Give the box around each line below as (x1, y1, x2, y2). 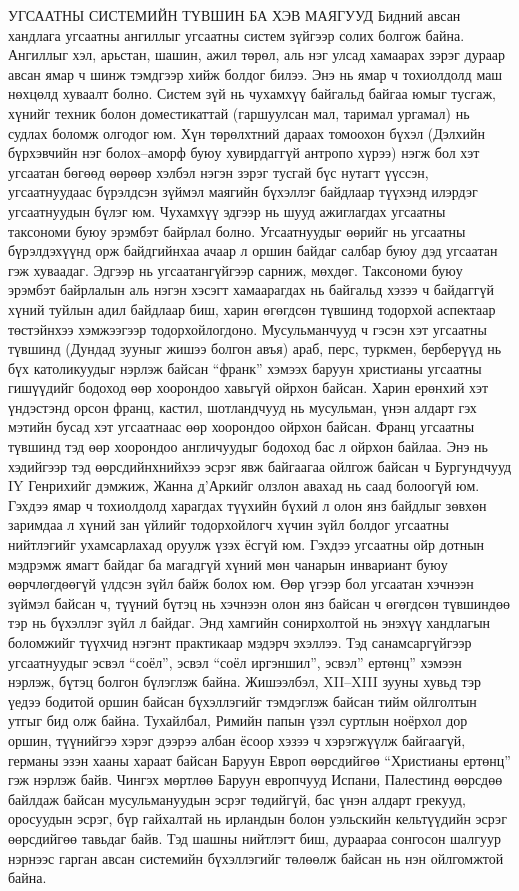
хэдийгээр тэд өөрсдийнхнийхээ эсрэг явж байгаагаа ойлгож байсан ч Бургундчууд (8, 455, 512, 476)
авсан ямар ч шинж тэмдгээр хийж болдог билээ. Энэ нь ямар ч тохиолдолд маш (8, 63, 503, 84)
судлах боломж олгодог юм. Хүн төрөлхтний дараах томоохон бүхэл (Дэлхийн (8, 122, 486, 143)
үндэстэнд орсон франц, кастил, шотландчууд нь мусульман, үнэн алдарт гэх (8, 396, 477, 417)
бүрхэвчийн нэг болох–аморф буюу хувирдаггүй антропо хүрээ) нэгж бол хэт (8, 142, 480, 163)
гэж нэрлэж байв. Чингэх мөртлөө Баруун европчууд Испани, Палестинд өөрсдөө (8, 769, 503, 790)
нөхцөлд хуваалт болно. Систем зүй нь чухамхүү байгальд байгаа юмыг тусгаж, (8, 83, 496, 104)
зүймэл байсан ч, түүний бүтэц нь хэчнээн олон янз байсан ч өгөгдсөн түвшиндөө (8, 592, 510, 613)
